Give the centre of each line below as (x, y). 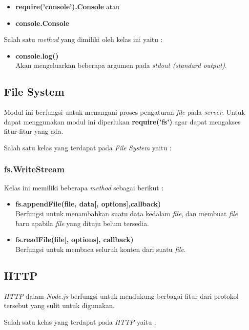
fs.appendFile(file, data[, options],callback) (88, 204)
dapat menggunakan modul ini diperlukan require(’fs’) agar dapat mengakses (122, 121)
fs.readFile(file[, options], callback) (74, 239)
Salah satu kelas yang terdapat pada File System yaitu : (88, 147)
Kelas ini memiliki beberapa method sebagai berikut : (84, 187)
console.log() (37, 55)
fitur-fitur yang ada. (34, 131)
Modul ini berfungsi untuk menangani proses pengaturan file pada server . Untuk (124, 112)
